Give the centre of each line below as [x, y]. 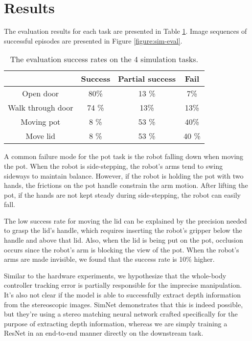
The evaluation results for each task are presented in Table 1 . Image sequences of [126, 31]
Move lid [40, 136]
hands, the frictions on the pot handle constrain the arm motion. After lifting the [126, 185]
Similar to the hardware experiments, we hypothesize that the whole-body [115, 275]
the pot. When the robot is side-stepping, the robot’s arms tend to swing [114, 166]
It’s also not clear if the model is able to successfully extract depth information [122, 295]
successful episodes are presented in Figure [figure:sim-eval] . [93, 40]
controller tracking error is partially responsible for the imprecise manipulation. [123, 285]
